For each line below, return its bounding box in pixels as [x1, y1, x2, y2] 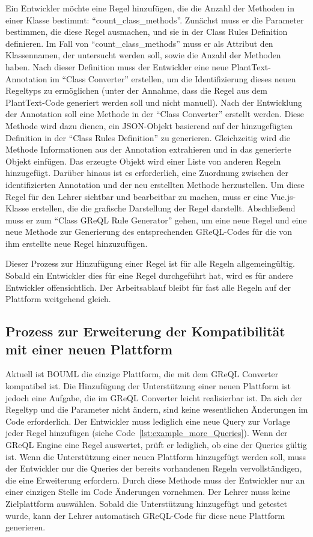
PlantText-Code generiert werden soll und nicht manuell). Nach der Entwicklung [5, 96, 302, 108]
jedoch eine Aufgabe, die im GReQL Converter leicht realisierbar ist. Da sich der [5, 391, 303, 404]
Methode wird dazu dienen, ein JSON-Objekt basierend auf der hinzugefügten [5, 119, 293, 132]
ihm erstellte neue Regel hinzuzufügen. [5, 237, 148, 249]
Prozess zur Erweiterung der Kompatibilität [5, 322, 285, 341]
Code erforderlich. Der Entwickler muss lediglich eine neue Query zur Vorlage [5, 414, 291, 427]
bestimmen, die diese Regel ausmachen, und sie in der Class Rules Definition [5, 25, 288, 38]
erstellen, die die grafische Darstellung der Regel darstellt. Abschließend [31, 202, 296, 214]
